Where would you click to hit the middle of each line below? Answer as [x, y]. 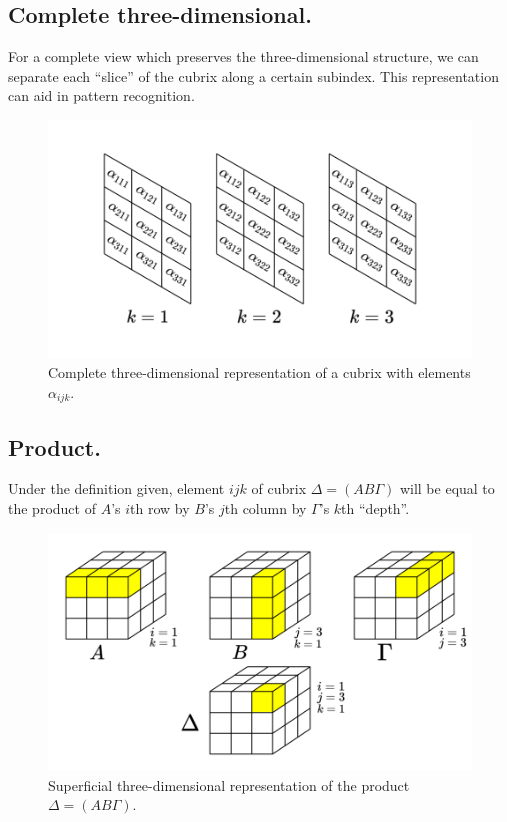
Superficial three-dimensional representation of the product [229, 784]
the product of [52, 507]
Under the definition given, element [116, 488]
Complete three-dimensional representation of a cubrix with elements [259, 372]
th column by [265, 507]
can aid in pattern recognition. [101, 95]
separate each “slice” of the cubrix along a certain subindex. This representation [253, 75]
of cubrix [279, 488]
